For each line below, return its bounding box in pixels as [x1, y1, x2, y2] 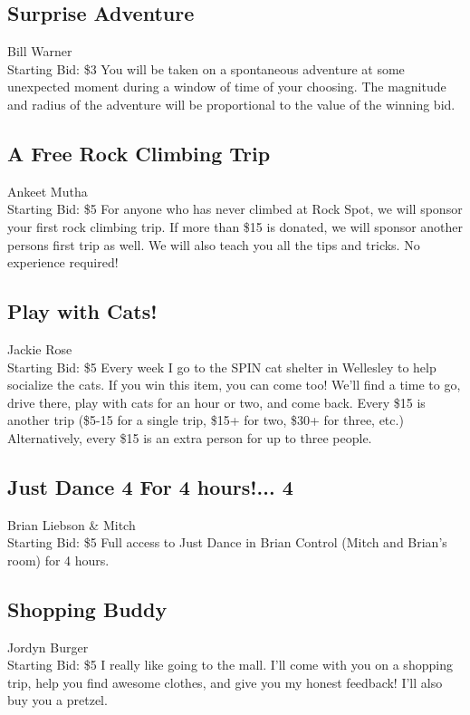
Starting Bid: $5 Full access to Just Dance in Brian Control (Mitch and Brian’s [7, 533, 447, 552]
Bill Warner [7, 42, 72, 61]
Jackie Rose [7, 339, 72, 358]
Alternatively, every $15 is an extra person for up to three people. [7, 428, 372, 447]
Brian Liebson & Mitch [7, 515, 136, 534]
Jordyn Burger [7, 637, 89, 656]
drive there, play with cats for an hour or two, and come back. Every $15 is [7, 392, 426, 411]
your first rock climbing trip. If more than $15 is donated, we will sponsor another [7, 217, 464, 236]
